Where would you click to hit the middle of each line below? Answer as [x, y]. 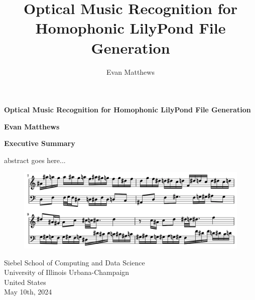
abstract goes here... [35, 160]
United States [25, 282]
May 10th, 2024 [28, 292]
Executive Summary [40, 143]
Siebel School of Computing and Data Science [75, 262]
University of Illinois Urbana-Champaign [67, 272]
